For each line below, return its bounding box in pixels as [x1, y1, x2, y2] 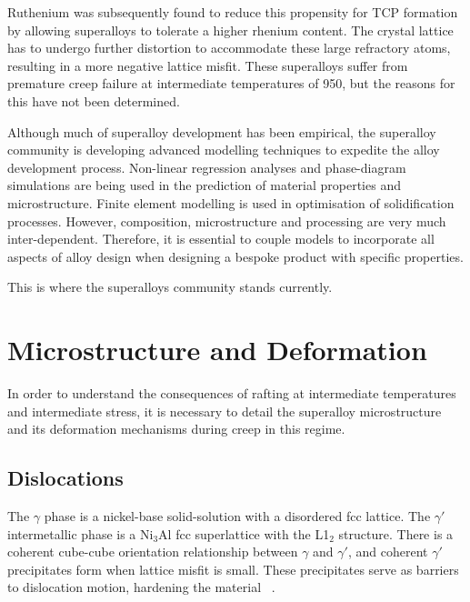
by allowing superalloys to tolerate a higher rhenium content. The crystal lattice [7, 20, 454, 39]
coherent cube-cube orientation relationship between [7, 542, 298, 561]
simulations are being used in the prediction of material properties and [7, 176, 401, 195]
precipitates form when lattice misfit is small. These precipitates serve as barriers [7, 559, 459, 578]
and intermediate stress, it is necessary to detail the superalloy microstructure [7, 401, 442, 420]
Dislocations [7, 464, 124, 492]
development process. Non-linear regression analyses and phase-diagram [7, 157, 406, 176]
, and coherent [347, 542, 428, 561]
